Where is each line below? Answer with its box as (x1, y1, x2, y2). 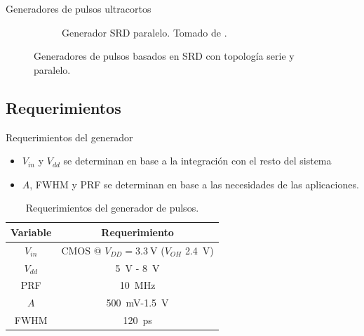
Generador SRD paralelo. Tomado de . (62, 25, 227, 39)
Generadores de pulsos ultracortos (6, 1, 151, 15)
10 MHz (119, 278, 156, 292)
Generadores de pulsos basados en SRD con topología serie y (34, 49, 295, 63)
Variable (11, 224, 52, 239)
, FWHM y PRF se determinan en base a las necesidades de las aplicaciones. (29, 176, 359, 191)
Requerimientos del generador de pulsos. (25, 200, 199, 215)
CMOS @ (61, 243, 102, 257)
